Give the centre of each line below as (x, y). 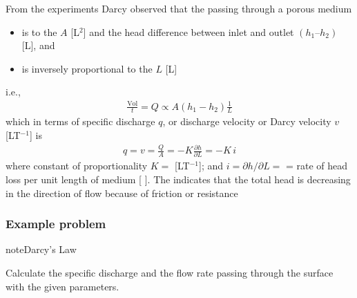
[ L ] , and (38, 45)
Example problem (56, 224)
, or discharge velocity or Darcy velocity (247, 121)
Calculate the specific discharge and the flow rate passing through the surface (170, 272)
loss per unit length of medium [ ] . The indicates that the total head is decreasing (178, 179)
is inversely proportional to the (87, 68)
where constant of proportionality (77, 166)
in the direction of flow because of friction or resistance (122, 193)
